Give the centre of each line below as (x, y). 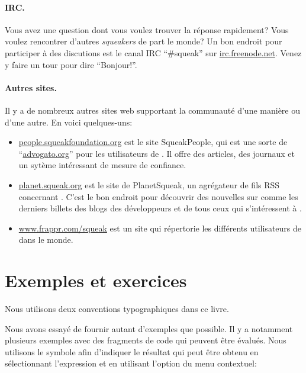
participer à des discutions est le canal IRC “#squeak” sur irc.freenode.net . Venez (153, 52)
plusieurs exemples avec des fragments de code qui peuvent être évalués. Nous (146, 340)
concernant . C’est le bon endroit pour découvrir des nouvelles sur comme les (158, 196)
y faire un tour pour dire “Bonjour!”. (71, 64)
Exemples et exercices (96, 280)
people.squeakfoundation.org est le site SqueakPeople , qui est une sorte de (153, 142)
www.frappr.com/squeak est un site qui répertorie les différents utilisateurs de (160, 228)
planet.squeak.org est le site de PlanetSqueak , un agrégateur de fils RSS (149, 184)
